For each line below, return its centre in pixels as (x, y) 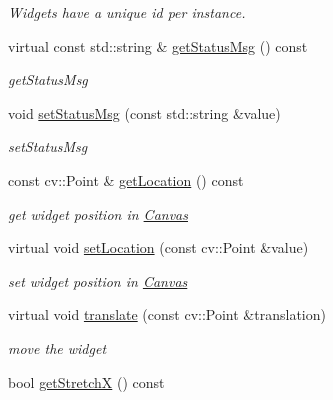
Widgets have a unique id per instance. (127, 12)
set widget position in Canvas (98, 280)
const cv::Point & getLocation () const (126, 179)
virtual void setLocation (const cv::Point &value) (158, 247)
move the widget (57, 347)
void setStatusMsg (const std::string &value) (144, 112)
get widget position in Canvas (98, 213)
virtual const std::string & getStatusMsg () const (158, 45)
